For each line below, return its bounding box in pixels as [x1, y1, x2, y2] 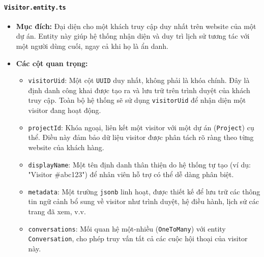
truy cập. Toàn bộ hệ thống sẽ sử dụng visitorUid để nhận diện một [28, 95, 246, 105]
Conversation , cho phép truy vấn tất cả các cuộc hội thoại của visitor [28, 233, 248, 244]
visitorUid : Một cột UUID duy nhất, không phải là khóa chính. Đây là [28, 75, 250, 85]
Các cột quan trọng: [16, 58, 88, 68]
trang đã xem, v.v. [28, 206, 86, 217]
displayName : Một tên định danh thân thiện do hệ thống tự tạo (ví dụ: [28, 159, 251, 169]
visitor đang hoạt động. [28, 105, 101, 116]
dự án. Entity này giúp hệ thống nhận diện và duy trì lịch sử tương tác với [16, 31, 250, 41]
